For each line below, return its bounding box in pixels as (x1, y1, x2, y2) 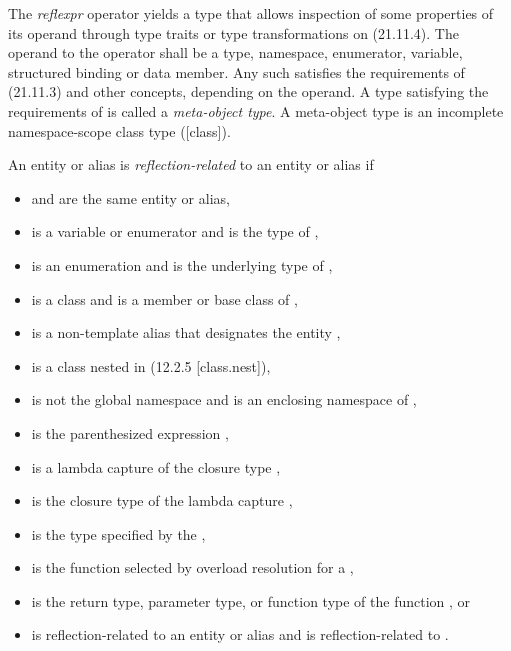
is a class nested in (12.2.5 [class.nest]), (31, 355, 271, 376)
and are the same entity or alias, (31, 187, 230, 208)
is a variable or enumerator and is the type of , (31, 221, 319, 242)
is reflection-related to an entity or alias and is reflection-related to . (31, 624, 449, 645)
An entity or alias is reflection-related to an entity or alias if (8, 154, 374, 175)
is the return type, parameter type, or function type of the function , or (31, 590, 471, 611)
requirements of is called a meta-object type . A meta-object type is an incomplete (8, 100, 504, 121)
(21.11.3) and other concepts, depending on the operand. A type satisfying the (8, 81, 489, 102)
